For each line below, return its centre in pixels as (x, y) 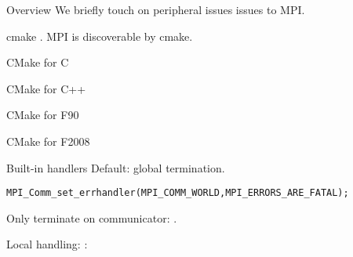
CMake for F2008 (48, 141)
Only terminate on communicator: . (92, 217)
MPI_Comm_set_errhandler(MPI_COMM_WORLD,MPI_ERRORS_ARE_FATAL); (178, 193)
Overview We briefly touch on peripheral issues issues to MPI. (156, 9)
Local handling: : (47, 244)
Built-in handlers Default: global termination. (116, 167)
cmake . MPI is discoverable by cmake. (100, 36)
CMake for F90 (43, 115)
